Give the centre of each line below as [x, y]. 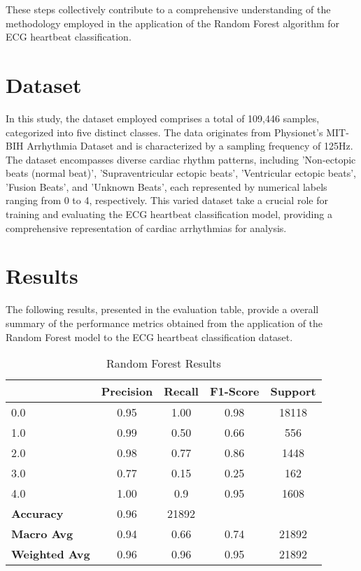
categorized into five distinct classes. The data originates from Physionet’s [164, 132]
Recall [181, 391]
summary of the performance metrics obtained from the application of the [164, 323]
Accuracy [37, 514]
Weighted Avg [51, 554]
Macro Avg [42, 534]
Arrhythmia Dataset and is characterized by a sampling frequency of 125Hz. [190, 146]
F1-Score [234, 391]
